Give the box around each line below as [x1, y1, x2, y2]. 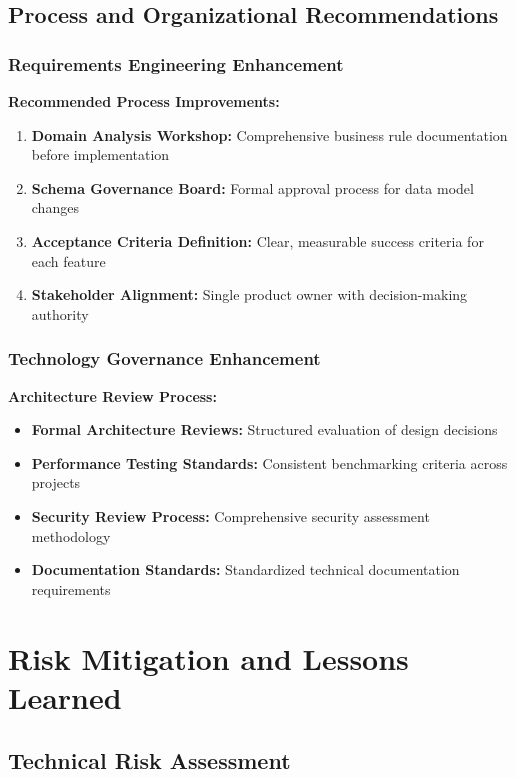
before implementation [31, 144, 170, 165]
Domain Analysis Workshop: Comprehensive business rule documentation [31, 124, 508, 145]
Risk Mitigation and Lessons [8, 637, 409, 678]
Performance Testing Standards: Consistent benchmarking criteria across [31, 452, 508, 473]
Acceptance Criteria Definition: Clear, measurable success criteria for [31, 230, 484, 251]
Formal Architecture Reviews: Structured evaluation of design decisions [31, 419, 498, 440]
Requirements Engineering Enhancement [8, 51, 344, 76]
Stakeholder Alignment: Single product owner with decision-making [31, 284, 468, 305]
